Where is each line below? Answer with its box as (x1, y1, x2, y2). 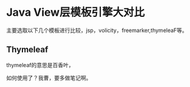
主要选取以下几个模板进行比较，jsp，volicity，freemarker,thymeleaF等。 (6, 27, 188, 34)
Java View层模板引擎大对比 (6, 5, 145, 19)
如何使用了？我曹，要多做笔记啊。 (6, 74, 92, 82)
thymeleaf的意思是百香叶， (6, 61, 74, 68)
